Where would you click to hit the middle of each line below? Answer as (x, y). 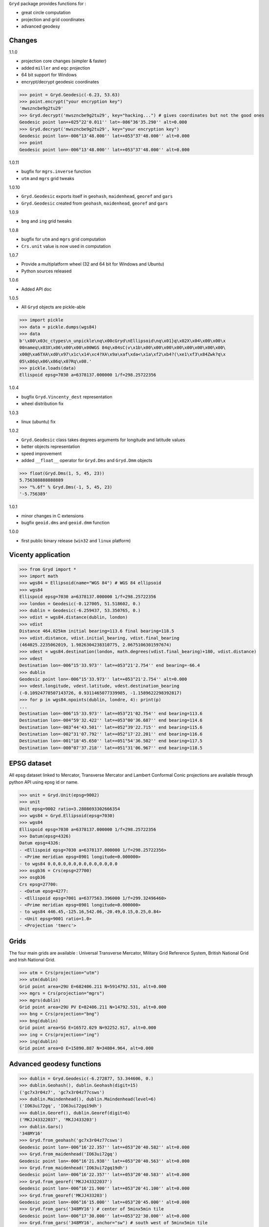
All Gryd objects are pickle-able (53, 307)
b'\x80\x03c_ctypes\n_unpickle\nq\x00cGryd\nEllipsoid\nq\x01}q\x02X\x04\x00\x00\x (123, 341)
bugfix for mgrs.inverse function (56, 171)
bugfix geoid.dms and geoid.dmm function (66, 522)
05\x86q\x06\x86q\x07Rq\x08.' (56, 361)
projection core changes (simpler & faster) (64, 61)
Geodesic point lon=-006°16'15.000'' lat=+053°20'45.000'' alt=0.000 (104, 1202)
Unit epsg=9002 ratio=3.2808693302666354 (70, 809)
